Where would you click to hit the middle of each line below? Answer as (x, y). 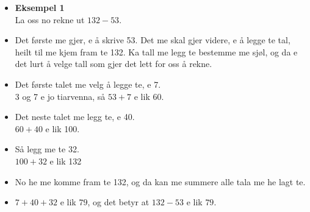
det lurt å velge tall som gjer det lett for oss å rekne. (114, 64)
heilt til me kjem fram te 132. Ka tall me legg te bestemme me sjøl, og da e (156, 51)
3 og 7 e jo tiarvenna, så (60, 96)
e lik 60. (149, 96)
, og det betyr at (118, 202)
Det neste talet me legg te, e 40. (75, 117)
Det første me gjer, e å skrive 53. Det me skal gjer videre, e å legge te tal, (153, 40)
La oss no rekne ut (50, 19)
